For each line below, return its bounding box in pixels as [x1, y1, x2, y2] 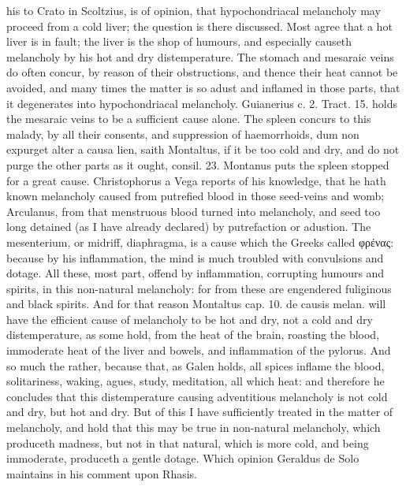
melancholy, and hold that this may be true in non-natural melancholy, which [6, 419, 381, 436]
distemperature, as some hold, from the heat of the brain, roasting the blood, [6, 326, 380, 343]
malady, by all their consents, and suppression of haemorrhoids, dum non [6, 125, 359, 142]
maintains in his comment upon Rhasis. [6, 465, 198, 481]
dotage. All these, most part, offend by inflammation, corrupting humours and [6, 265, 385, 281]
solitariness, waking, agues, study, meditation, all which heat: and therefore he [6, 373, 385, 389]
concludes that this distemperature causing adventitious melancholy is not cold [6, 388, 388, 404]
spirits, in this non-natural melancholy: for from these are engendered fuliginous [6, 280, 392, 296]
